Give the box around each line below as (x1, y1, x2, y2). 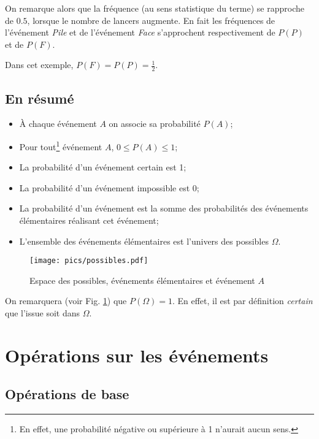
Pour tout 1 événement (19, 139, 102, 153)
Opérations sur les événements (5, 342, 269, 367)
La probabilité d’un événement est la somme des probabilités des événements (19, 202, 309, 215)
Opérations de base (5, 384, 129, 403)
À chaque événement (19, 117, 97, 130)
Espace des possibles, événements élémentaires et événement (29, 273, 255, 286)
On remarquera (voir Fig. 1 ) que (5, 294, 127, 307)
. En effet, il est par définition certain (172, 294, 313, 307)
